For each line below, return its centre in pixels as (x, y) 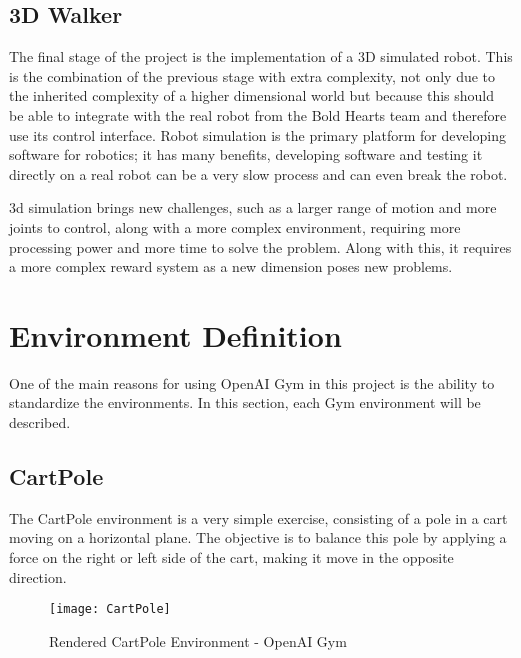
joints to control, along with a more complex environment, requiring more (235, 226)
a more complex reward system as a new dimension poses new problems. (231, 266)
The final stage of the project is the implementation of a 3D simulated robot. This (261, 56)
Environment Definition (175, 334)
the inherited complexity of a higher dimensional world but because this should (252, 95)
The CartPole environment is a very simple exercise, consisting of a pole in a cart (258, 517)
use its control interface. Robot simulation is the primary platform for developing (257, 134)
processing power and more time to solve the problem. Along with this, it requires (260, 246)
